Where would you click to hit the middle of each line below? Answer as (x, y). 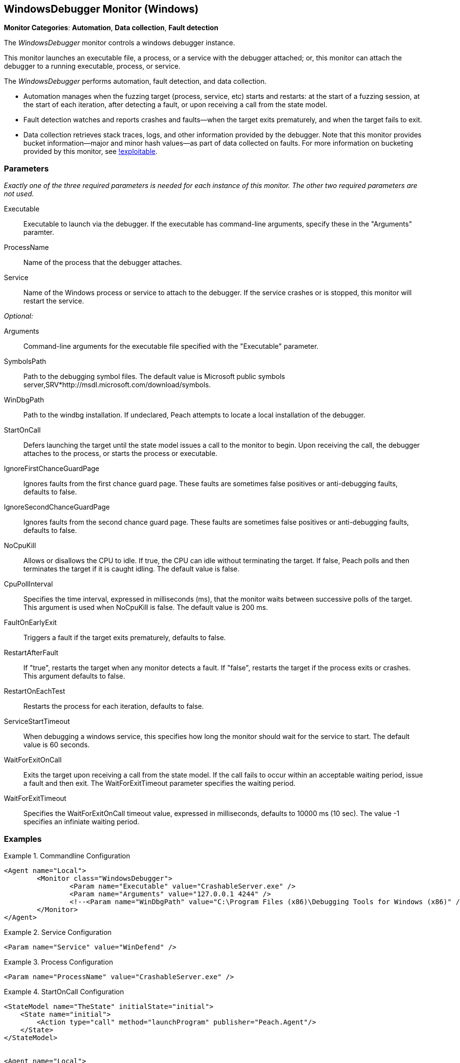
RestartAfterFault (31, 653)
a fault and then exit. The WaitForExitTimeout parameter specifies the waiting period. (160, 783)
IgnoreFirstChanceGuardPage (52, 469)
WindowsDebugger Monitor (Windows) (101, 9)
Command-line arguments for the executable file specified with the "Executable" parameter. (171, 346)
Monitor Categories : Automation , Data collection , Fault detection (111, 28)
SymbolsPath (25, 361)
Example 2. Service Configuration (58, 932)
